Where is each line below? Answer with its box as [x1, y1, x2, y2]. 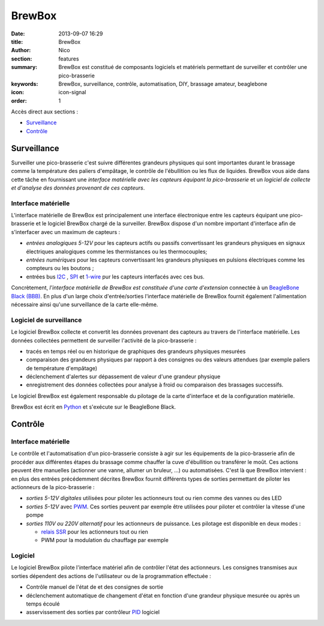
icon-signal [58, 89, 86, 96]
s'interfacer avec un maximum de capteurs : [11, 228, 121, 235]
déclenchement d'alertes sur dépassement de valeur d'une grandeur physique [26, 373, 221, 381]
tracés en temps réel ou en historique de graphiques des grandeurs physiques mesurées [26, 348, 246, 355]
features [58, 55, 79, 62]
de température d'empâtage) [26, 364, 98, 372]
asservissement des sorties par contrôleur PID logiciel [26, 609, 160, 616]
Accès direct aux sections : [11, 108, 79, 115]
